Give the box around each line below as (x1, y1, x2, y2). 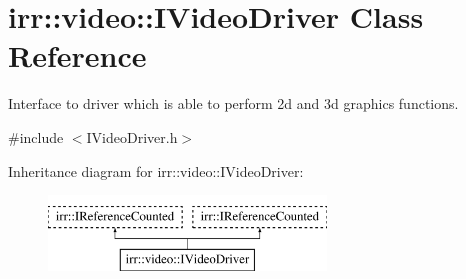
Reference (8, 35, 147, 76)
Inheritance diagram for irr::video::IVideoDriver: (8, 160, 304, 181)
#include (8, 126, 64, 147)
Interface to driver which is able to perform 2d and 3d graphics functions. (8, 93, 459, 114)
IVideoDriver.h (86, 126, 178, 147)
